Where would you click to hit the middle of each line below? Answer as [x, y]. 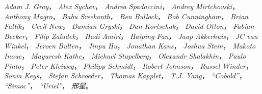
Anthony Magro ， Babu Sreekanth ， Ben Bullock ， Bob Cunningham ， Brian [126, 16]
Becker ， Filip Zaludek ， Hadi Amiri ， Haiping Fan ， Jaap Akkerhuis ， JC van [131, 36]
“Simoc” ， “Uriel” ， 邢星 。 [48, 85]
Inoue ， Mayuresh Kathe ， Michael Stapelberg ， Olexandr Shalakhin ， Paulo [125, 55]
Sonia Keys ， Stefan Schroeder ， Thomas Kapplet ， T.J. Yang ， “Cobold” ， [125, 76]
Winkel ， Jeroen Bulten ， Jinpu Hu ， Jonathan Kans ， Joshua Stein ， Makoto [130, 46]
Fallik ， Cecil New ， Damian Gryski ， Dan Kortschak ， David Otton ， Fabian [129, 26]
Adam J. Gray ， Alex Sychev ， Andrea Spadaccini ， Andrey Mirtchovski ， [122, 6]
